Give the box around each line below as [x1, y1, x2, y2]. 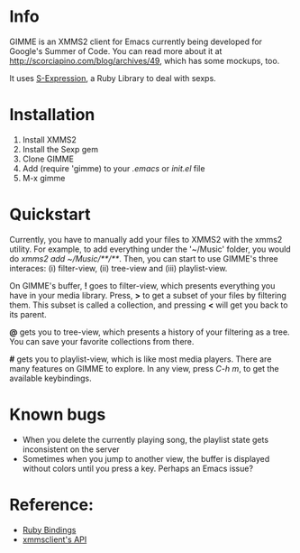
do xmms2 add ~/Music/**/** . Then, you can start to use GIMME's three [9, 253, 279, 263]
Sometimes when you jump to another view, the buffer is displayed [22, 453, 270, 464]
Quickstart [9, 205, 92, 225]
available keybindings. [9, 373, 92, 383]
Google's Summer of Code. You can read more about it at [9, 45, 223, 56]
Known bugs [9, 404, 106, 425]
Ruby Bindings [22, 524, 77, 535]
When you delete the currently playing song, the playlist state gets [22, 434, 268, 445]
